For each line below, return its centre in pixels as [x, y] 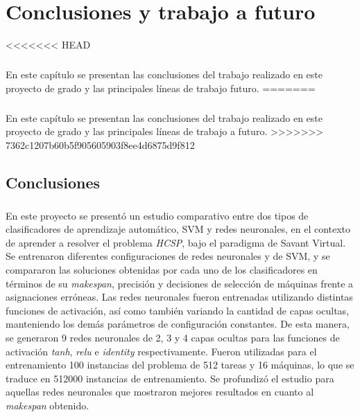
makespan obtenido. [48, 405]
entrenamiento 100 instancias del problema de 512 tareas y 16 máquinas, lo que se [180, 365]
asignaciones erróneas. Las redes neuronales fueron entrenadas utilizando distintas [179, 297]
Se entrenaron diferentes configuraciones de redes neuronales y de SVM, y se [168, 256]
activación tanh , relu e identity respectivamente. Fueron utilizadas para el [161, 351]
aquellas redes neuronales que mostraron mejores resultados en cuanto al [160, 392]
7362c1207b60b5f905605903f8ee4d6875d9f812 [100, 144]
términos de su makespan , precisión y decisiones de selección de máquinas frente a [180, 283]
